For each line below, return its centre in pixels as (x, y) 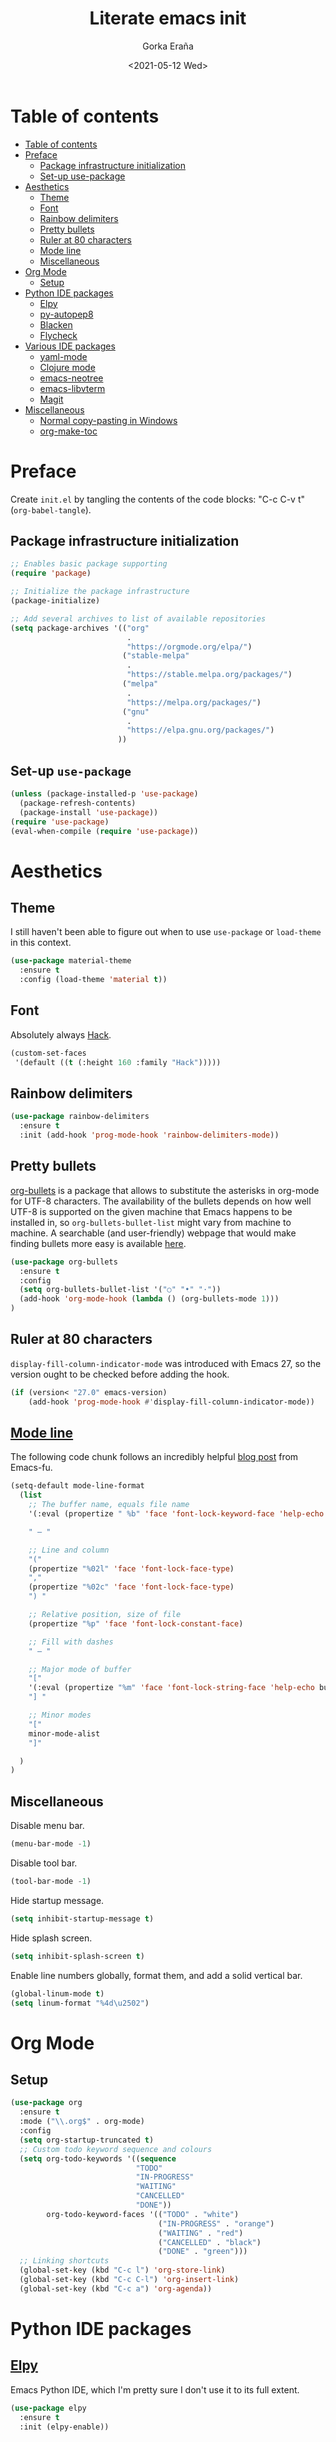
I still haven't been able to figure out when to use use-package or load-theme (166, 932)
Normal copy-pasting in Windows (108, 420)
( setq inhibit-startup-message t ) (82, 1918)
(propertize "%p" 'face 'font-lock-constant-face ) (136, 1623)
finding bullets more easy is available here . (98, 1243)
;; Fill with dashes (71, 1642)
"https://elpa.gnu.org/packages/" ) (200, 730)
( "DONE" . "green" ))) (203, 2252)
